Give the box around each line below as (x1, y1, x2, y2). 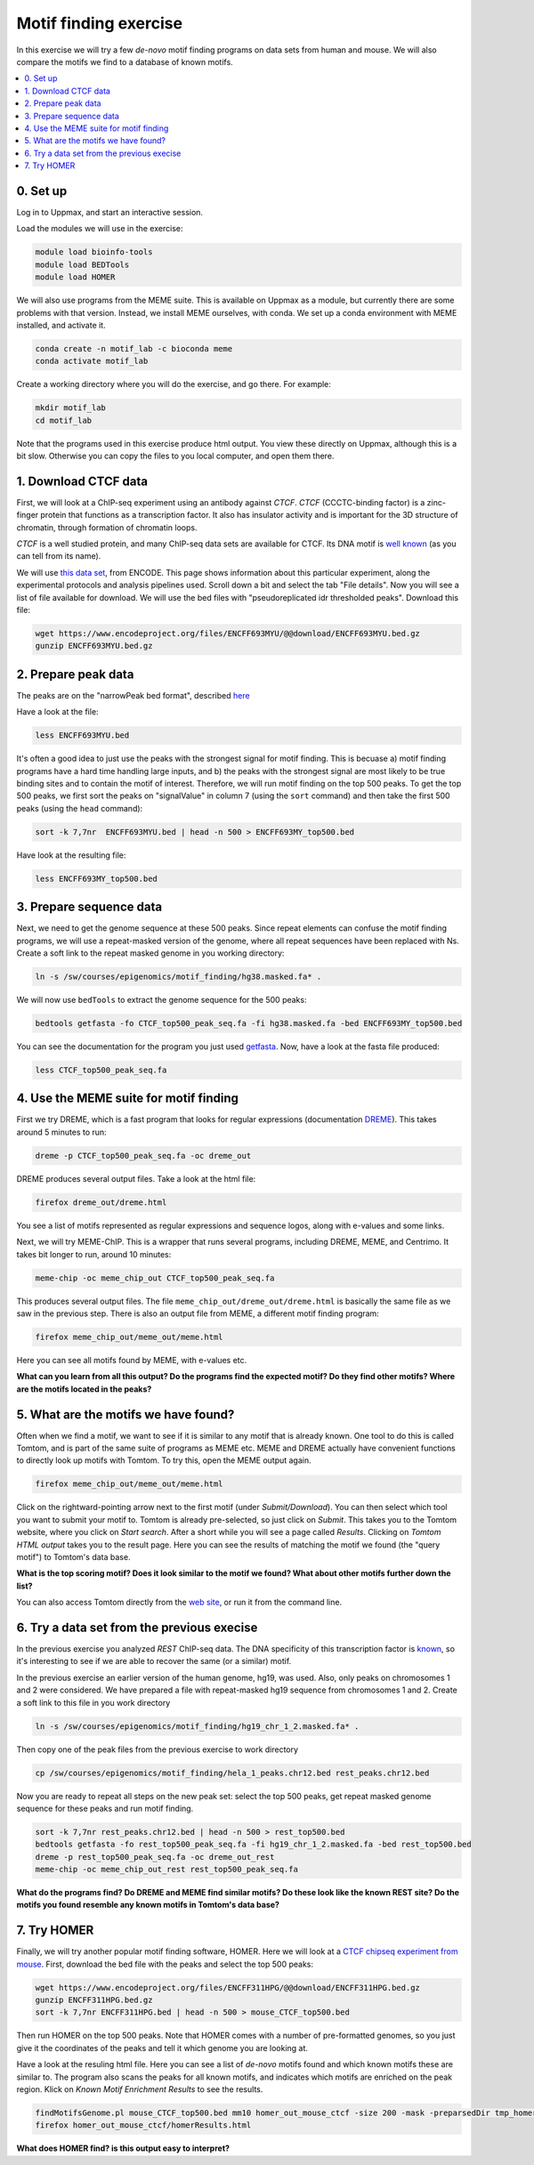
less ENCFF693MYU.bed (35, 731, 130, 740)
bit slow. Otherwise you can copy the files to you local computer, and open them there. (16, 450, 335, 461)
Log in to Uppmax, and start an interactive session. (16, 206, 204, 217)
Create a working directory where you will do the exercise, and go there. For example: (16, 379, 331, 390)
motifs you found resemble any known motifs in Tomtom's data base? (16, 1900, 280, 1911)
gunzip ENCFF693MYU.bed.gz (35, 641, 153, 651)
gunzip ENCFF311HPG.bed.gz (35, 1995, 153, 2006)
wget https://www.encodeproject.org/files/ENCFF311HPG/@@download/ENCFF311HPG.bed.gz (35, 1983, 420, 1992)
